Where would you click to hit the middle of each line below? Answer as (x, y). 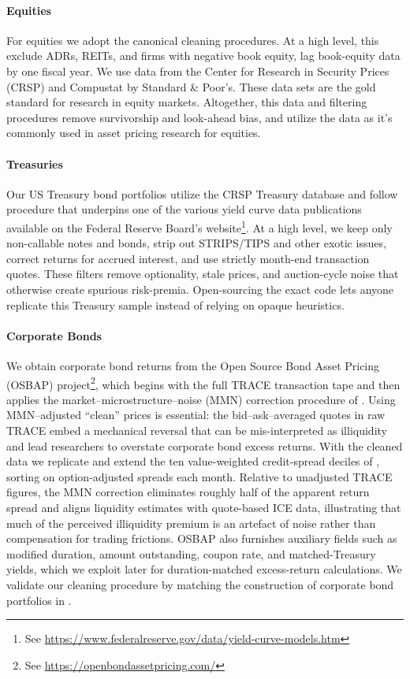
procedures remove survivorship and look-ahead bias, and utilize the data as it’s (199, 117)
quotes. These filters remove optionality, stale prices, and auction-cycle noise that (203, 274)
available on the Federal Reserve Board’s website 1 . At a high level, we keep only (199, 226)
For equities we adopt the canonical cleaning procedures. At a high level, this (193, 40)
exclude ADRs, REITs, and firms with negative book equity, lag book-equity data (203, 56)
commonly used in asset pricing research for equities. (134, 133)
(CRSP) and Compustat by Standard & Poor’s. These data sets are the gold (191, 86)
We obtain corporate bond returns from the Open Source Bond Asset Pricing (193, 365)
